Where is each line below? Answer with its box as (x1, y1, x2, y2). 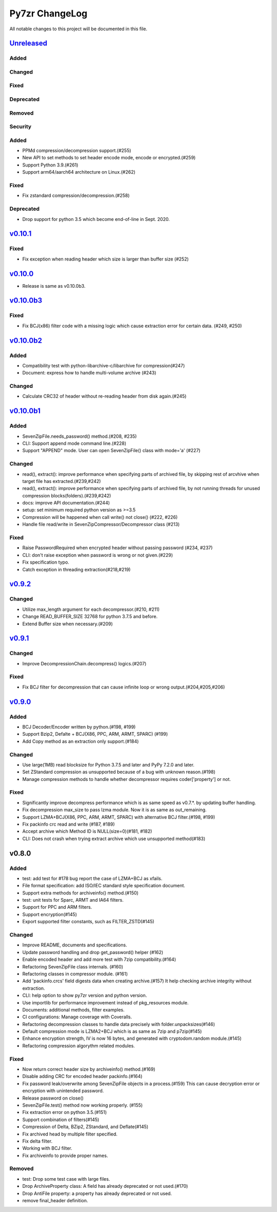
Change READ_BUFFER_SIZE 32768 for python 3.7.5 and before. (22, 613, 158, 620)
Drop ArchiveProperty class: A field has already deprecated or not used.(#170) (22, 1183, 188, 1189)
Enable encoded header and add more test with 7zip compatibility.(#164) (22, 956, 176, 963)
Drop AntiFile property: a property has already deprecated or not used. (22, 1190, 172, 1197)
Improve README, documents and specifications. (22, 942, 128, 948)
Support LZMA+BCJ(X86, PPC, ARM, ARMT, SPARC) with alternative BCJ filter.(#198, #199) (22, 814, 215, 820)
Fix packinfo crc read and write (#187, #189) (22, 821, 115, 827)
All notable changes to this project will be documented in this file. (9, 26, 148, 32)
